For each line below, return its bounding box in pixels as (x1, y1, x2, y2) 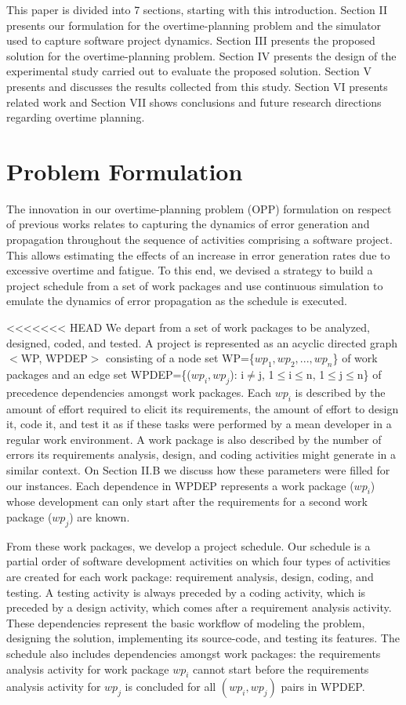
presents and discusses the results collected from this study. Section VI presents (6, 78, 388, 94)
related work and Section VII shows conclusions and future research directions (6, 93, 382, 110)
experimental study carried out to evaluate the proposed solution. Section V (6, 63, 372, 79)
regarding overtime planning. (6, 109, 145, 125)
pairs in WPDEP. (281, 678, 365, 695)
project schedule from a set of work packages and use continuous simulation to (6, 277, 383, 293)
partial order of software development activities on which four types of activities (6, 553, 391, 569)
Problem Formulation (6, 154, 243, 187)
